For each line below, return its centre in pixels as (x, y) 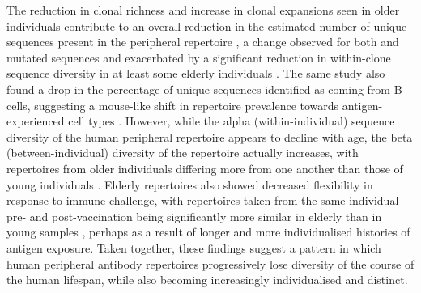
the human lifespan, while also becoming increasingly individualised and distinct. (207, 280)
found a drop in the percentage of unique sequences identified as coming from (199, 89)
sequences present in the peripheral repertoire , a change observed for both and (203, 42)
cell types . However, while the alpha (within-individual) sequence (232, 121)
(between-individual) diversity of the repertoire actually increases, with (183, 153)
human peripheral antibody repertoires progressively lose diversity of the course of (210, 263)
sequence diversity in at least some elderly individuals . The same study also (196, 73)
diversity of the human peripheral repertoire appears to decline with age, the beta (210, 136)
